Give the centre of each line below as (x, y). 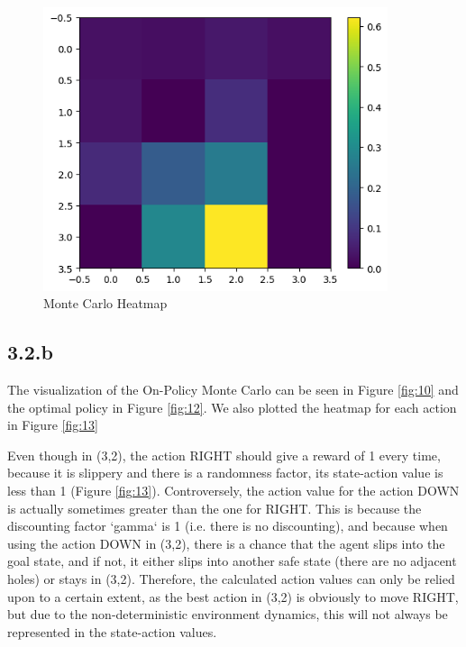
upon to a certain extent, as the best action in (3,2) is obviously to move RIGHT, (233, 596)
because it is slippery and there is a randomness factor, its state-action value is (225, 473)
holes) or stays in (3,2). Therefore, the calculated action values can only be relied (231, 578)
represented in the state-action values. (112, 631)
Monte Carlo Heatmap (105, 303)
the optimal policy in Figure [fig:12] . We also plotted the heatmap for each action (232, 407)
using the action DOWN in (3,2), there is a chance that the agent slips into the (226, 543)
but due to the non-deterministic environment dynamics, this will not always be (228, 614)
